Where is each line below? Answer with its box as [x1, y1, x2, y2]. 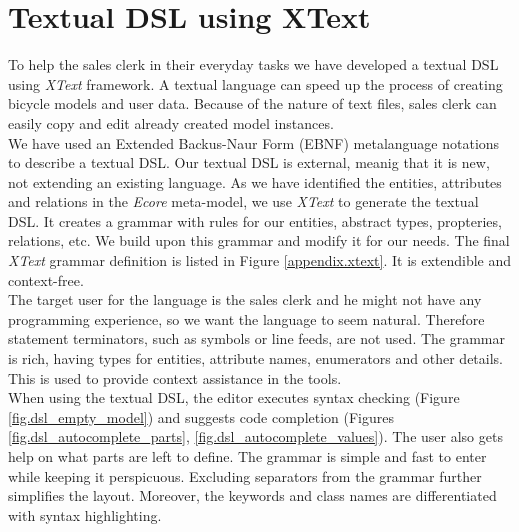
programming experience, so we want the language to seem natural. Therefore [8, 308, 485, 329]
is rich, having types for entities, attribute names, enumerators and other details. [8, 348, 503, 369]
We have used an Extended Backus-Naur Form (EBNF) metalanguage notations [8, 132, 500, 153]
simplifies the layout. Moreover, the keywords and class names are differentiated [8, 485, 497, 506]
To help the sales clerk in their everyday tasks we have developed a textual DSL [8, 54, 499, 75]
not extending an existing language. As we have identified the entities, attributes [8, 171, 502, 192]
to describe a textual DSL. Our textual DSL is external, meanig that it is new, [8, 152, 490, 173]
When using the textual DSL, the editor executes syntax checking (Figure [8, 387, 460, 408]
